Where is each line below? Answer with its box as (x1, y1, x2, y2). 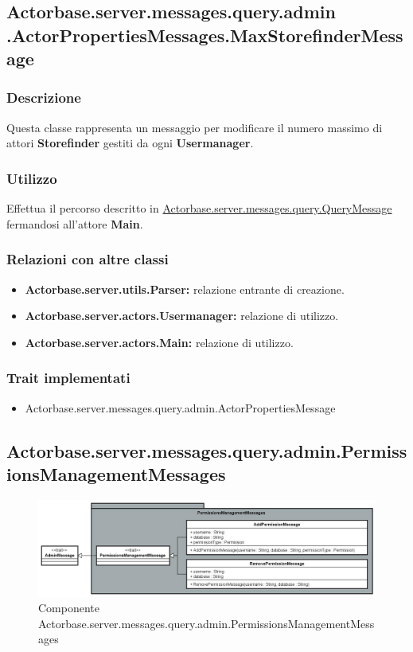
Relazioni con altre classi (6, 249, 169, 269)
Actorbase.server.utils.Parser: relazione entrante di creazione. (25, 280, 345, 297)
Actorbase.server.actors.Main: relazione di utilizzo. (25, 334, 294, 350)
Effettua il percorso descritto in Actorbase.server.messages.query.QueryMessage (6, 200, 392, 217)
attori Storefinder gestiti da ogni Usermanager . (6, 135, 254, 151)
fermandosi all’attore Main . (6, 215, 143, 232)
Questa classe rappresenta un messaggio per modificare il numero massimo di (6, 119, 383, 135)
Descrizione (6, 88, 81, 107)
